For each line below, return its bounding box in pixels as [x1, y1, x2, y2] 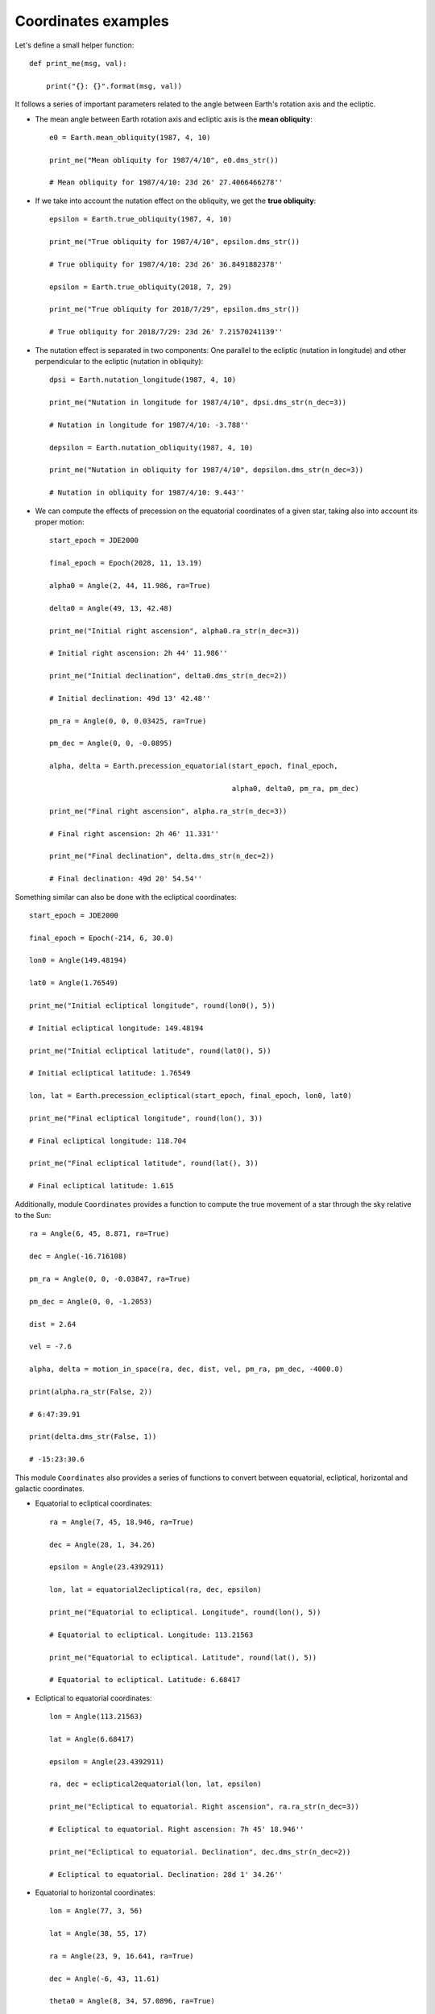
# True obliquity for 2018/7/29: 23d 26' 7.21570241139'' [49, 327, 284, 337]
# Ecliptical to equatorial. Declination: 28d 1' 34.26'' [49, 1870, 284, 1879]
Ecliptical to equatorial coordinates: [35, 1693, 152, 1703]
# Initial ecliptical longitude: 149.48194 [29, 1023, 204, 1033]
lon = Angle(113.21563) [49, 1712, 143, 1722]
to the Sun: [14, 1211, 52, 1220]
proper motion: [35, 517, 85, 527]
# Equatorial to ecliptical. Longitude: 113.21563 [49, 1630, 254, 1639]
